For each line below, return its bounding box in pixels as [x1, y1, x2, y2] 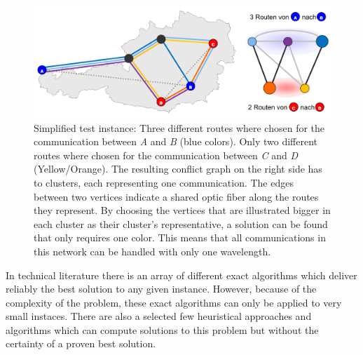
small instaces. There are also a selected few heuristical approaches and [6, 309, 312, 323]
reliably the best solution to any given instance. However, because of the [6, 281, 317, 296]
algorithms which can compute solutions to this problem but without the [6, 322, 319, 337]
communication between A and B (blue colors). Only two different [34, 134, 318, 149]
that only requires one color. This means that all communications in [34, 230, 326, 245]
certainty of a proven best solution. [6, 336, 156, 351]
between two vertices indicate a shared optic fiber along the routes [34, 189, 319, 203]
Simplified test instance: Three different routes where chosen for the [34, 120, 325, 135]
